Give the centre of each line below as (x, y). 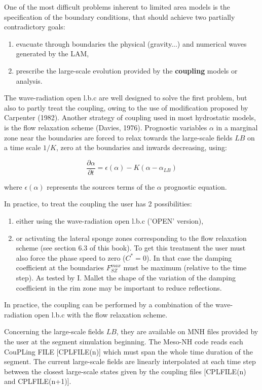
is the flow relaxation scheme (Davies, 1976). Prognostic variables (106, 127)
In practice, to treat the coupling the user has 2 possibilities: (98, 204)
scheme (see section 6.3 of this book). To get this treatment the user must (131, 248)
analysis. (29, 80)
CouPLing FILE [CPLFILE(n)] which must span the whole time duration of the (129, 351)
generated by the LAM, (52, 54)
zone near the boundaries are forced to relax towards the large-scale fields (118, 137)
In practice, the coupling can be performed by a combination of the (109, 305)
